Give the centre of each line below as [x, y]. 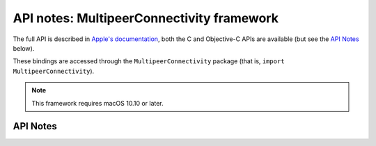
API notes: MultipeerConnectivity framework [146, 18]
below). [24, 48]
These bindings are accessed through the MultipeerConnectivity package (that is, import [149, 61]
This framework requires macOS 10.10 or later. [97, 103]
